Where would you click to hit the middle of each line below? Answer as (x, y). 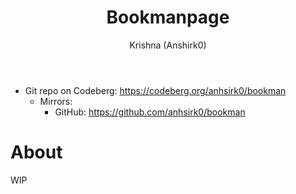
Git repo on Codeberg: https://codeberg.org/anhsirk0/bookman (155, 90)
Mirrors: (56, 101)
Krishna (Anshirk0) (168, 45)
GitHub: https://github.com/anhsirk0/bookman (150, 112)
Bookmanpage (168, 17)
